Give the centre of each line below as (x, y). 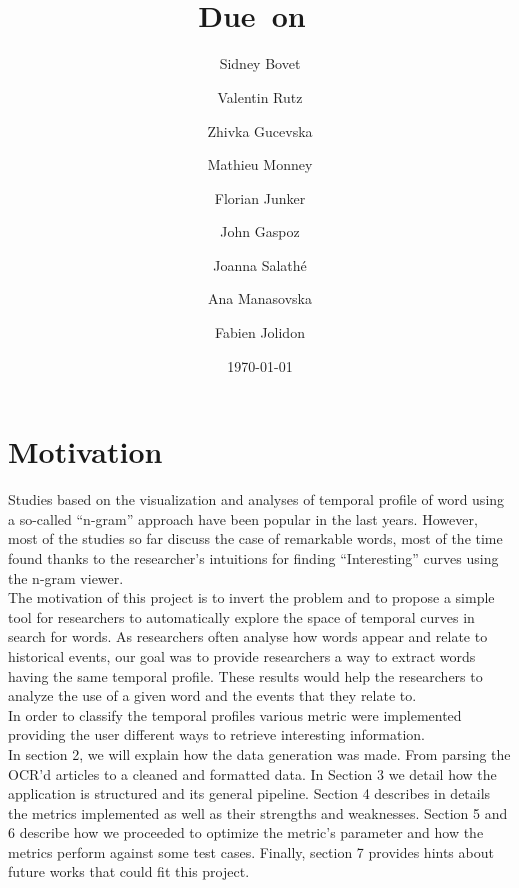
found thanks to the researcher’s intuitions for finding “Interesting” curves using (253, 557)
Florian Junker (260, 197)
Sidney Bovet (260, 63)
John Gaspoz (260, 231)
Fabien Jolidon (260, 332)
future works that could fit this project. (129, 871)
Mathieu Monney (260, 164)
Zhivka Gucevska (260, 130)
